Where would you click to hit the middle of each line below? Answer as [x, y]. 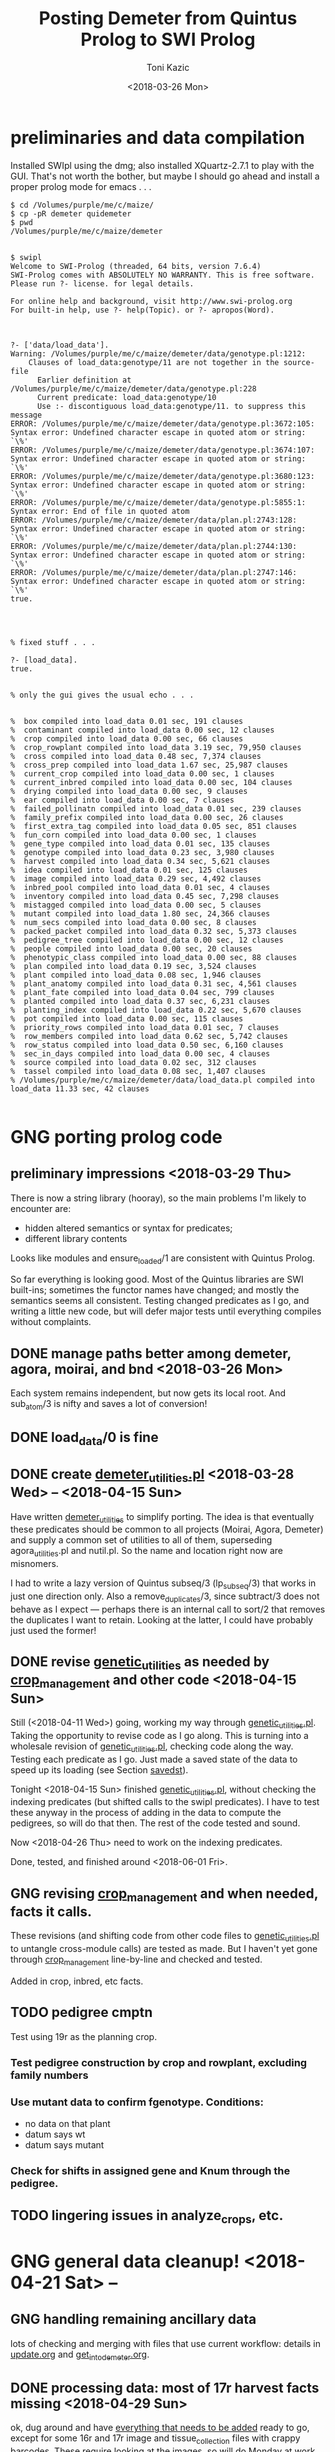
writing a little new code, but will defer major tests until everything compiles [166, 1311]
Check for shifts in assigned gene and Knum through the [150, 2170]
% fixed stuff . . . [53, 642]
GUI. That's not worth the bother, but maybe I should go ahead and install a [165, 176]
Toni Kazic [168, 67]
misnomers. [34, 1564]
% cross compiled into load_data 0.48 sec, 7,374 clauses [136, 756]
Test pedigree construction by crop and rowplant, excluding [159, 2062]
